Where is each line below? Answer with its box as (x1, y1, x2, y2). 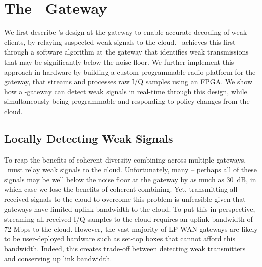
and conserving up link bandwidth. (4, 253, 112, 263)
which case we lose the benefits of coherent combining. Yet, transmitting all (4, 184, 238, 194)
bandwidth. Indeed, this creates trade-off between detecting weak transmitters (4, 243, 246, 254)
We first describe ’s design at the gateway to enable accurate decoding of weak (4, 27, 247, 37)
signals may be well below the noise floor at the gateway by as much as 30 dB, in (4, 174, 256, 184)
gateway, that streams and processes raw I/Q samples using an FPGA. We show (4, 76, 253, 87)
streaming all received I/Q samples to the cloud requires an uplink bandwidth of (4, 213, 253, 224)
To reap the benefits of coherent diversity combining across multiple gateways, (4, 154, 246, 165)
